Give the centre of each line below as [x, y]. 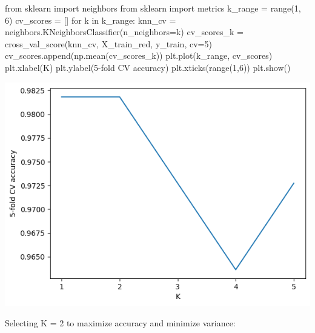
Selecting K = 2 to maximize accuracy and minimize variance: [120, 323]
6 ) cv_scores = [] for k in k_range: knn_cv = [91, 20]
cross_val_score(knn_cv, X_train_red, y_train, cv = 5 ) [108, 43]
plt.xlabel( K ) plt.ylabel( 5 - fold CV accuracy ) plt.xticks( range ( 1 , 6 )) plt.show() [148, 67]
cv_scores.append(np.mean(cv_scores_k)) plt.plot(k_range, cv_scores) [139, 55]
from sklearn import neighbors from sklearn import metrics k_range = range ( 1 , [153, 8]
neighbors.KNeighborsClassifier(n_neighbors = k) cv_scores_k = [124, 32]
